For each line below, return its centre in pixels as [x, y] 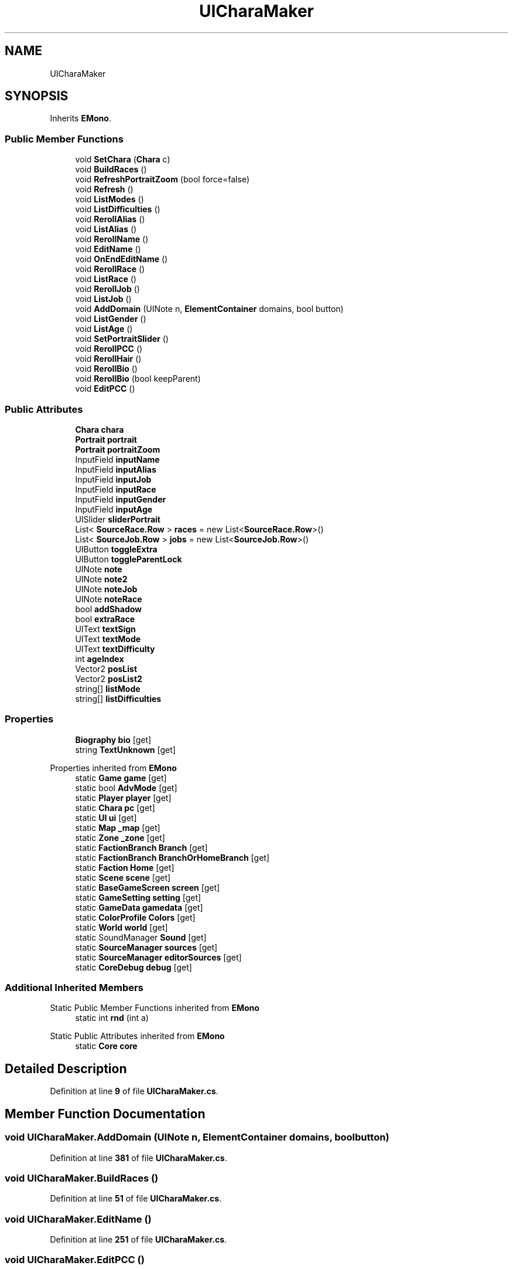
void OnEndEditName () [122, 259]
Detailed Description [66, 1068]
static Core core [106, 1046]
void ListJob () [103, 299]
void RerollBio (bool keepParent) [138, 379]
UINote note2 [101, 579]
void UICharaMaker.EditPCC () [75, 1260]
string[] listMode [108, 688]
